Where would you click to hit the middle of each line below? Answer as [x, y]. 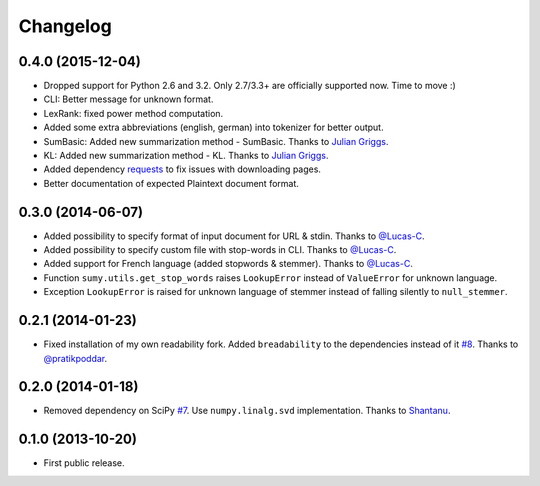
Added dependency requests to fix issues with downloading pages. [182, 169]
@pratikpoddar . [75, 358]
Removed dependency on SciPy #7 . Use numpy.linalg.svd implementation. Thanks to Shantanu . [247, 411]
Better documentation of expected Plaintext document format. [171, 183]
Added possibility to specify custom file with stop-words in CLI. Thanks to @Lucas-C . [220, 250]
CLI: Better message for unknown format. [128, 99]
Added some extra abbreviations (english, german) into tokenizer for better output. [213, 127]
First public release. [84, 463]
